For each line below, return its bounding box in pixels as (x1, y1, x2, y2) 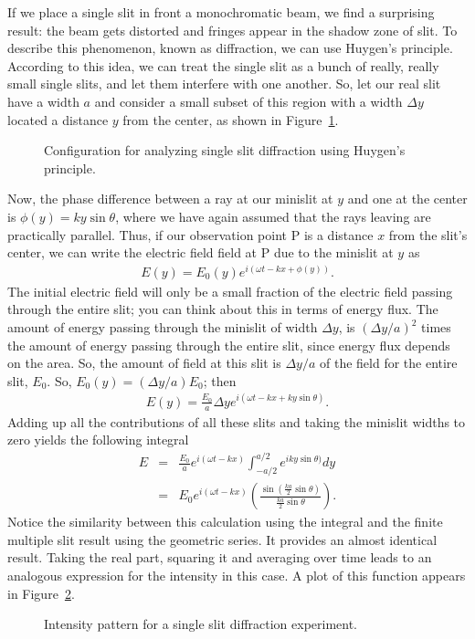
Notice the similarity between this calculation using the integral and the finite (7, 512, 443, 531)
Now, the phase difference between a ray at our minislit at (7, 189, 333, 208)
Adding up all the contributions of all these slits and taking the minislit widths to (7, 412, 466, 431)
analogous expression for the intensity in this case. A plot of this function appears (7, 566, 466, 585)
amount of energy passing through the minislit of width (7, 318, 318, 337)
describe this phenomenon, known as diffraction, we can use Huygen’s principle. (7, 38, 453, 58)
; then (203, 371, 237, 390)
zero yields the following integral (7, 430, 189, 449)
